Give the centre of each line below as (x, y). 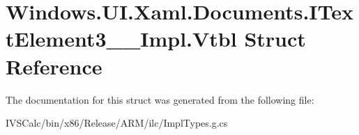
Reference (54, 66)
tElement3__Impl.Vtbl (121, 39)
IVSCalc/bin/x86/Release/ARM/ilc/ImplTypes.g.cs (117, 123)
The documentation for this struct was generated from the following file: (160, 99)
